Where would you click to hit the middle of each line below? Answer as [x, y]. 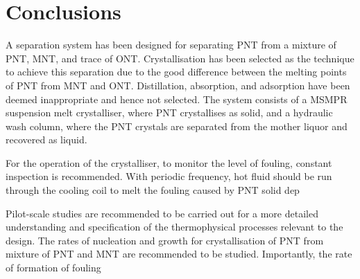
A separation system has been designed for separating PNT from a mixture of [171, 45]
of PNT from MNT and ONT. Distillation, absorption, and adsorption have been [178, 85]
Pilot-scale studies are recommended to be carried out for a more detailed [162, 213]
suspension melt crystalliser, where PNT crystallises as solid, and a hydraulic [169, 112]
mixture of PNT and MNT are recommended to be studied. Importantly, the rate [179, 254]
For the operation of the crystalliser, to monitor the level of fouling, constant [169, 162]
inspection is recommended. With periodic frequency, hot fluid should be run [169, 176]
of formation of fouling [53, 268]
